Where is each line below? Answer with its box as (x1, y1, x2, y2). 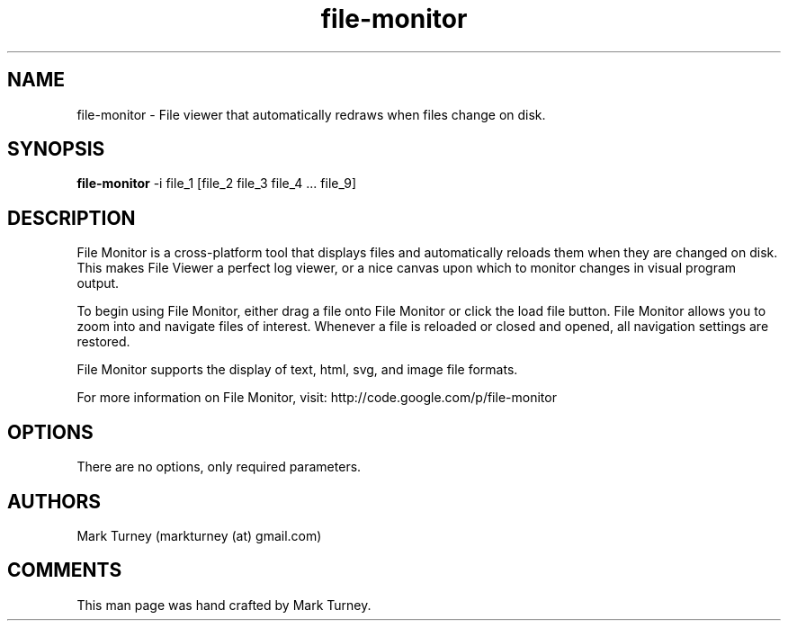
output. (76, 275, 120, 292)
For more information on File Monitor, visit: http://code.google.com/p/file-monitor (76, 390, 557, 406)
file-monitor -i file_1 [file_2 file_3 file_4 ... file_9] (76, 175, 357, 192)
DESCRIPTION (7, 206, 136, 229)
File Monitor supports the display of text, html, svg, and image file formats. (76, 362, 518, 378)
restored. (76, 334, 130, 350)
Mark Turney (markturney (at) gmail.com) (76, 527, 322, 543)
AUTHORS (7, 489, 102, 513)
